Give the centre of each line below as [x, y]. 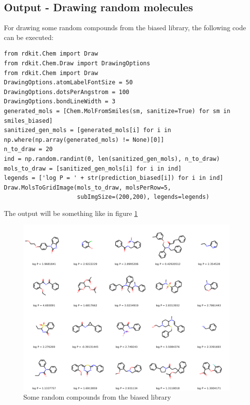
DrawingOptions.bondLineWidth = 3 [60, 102]
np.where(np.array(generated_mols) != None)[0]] [84, 140]
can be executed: [29, 37]
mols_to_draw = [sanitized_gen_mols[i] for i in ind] [93, 168]
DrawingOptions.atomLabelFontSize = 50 [68, 83]
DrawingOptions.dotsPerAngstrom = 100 [67, 92]
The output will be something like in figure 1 [71, 213]
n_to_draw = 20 [28, 149]
